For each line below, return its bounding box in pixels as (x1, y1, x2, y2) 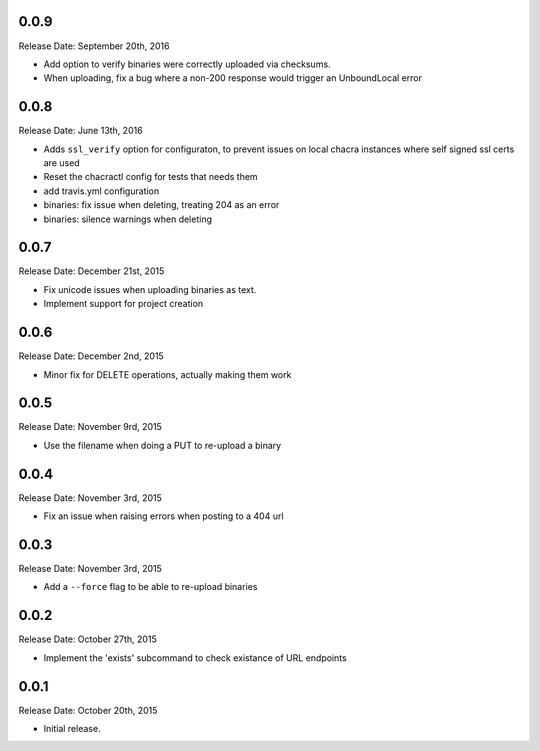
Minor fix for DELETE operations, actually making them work (43, 368, 292, 380)
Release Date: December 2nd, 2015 (18, 350, 164, 362)
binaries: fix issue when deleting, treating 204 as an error (43, 199, 280, 211)
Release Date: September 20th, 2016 (18, 40, 170, 52)
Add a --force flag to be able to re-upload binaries (43, 581, 258, 593)
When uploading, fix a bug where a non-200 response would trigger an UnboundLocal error (43, 72, 422, 84)
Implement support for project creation (43, 298, 204, 310)
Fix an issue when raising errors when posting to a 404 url (43, 510, 284, 522)
